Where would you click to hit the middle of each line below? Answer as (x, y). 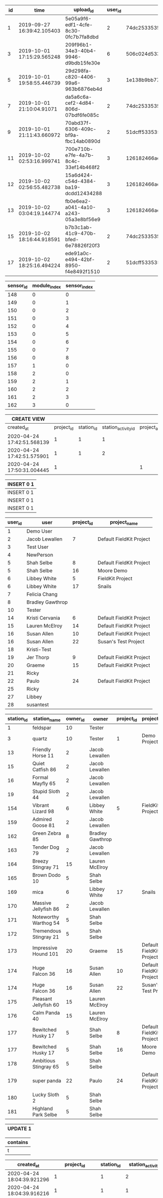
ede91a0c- (79, 253)
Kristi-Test (39, 649)
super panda (47, 1081)
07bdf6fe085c (82, 115)
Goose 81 (44, 825)
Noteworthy (46, 917)
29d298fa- (78, 71)
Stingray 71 (46, 867)
